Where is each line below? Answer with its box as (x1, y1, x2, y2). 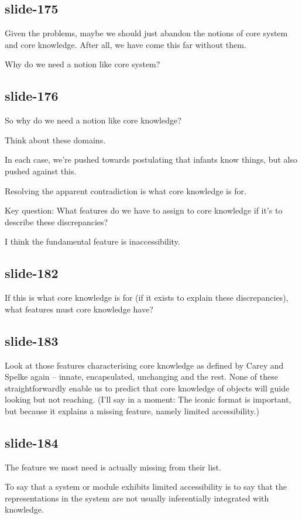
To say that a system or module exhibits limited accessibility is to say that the (5, 480, 287, 493)
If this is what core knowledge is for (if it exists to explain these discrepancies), (5, 291, 289, 304)
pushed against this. (5, 164, 77, 177)
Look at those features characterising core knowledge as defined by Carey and (5, 359, 284, 371)
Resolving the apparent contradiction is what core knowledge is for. (5, 184, 246, 197)
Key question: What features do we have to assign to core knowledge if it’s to (5, 204, 283, 216)
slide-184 (5, 433, 59, 451)
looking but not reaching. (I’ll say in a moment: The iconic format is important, (5, 393, 291, 405)
